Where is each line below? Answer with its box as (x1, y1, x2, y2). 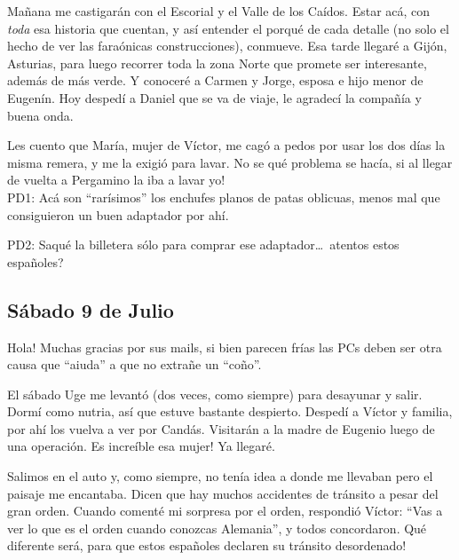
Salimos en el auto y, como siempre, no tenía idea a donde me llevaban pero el (7, 467, 433, 485)
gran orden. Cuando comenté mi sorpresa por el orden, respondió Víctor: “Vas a (7, 501, 443, 520)
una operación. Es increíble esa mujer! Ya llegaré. (7, 437, 275, 455)
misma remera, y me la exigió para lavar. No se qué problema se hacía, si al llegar (7, 153, 453, 171)
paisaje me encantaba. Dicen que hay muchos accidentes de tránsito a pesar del (7, 484, 439, 502)
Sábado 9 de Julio (7, 296, 174, 323)
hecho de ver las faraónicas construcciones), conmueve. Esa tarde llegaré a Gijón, (7, 36, 447, 55)
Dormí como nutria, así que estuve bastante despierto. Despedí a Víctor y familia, (7, 402, 453, 421)
